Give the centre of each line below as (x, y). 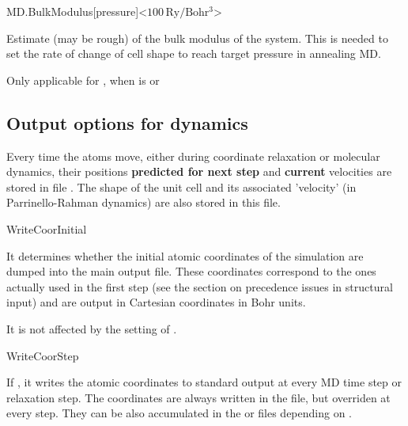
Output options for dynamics (127, 122)
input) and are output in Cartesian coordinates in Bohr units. (156, 302)
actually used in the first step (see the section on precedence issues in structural (200, 286)
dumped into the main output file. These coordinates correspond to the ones (191, 271)
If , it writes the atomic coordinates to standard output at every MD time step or (204, 382)
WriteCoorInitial (47, 228)
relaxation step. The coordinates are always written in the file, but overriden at (198, 397)
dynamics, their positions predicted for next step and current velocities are (199, 171)
